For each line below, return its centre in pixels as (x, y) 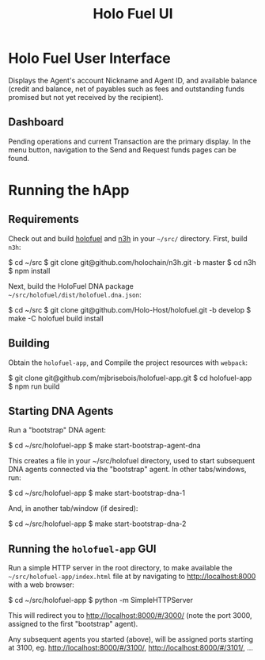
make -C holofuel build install (56, 318)
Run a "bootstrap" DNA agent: (57, 430)
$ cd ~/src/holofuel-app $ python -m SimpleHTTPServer (101, 601)
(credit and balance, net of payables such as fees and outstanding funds (127, 89)
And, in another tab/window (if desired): (73, 508)
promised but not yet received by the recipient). (86, 97)
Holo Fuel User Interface (90, 58)
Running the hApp (69, 190)
